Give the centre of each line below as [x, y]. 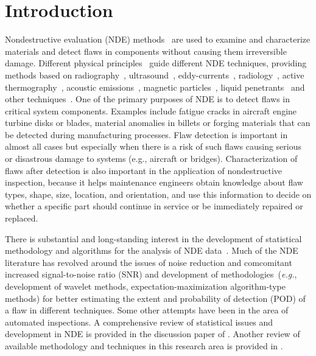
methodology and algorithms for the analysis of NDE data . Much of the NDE [152, 250]
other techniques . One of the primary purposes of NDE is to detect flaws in [147, 99]
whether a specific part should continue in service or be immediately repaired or [154, 206]
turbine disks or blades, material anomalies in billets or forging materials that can [158, 123]
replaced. [22, 218]
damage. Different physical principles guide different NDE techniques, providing [156, 63]
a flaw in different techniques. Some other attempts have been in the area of [147, 310]
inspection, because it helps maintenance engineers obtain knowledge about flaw [154, 182]
